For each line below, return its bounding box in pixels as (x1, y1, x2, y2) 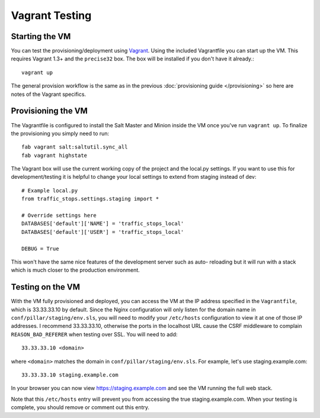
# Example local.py (21, 187, 78, 194)
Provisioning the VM (11, 106, 88, 116)
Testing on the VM (11, 282, 80, 292)
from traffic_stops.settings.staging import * (21, 195, 159, 202)
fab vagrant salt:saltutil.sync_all (21, 144, 128, 150)
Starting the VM (11, 31, 71, 41)
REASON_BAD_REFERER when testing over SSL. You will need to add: (11, 330, 178, 337)
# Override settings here (21, 212, 97, 219)
